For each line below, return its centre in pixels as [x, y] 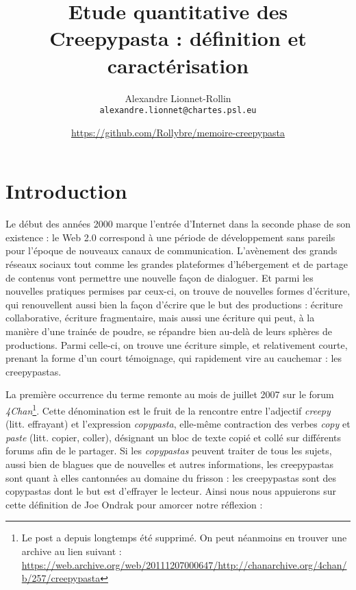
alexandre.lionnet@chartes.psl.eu [178, 111]
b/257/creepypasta [61, 578]
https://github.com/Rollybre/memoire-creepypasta [178, 132]
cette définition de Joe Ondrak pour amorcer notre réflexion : [134, 504]
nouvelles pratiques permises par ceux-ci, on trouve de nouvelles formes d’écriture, [178, 291]
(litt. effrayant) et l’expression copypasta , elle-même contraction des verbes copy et [178, 424]
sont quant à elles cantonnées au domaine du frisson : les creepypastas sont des [171, 477]
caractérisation [178, 65]
